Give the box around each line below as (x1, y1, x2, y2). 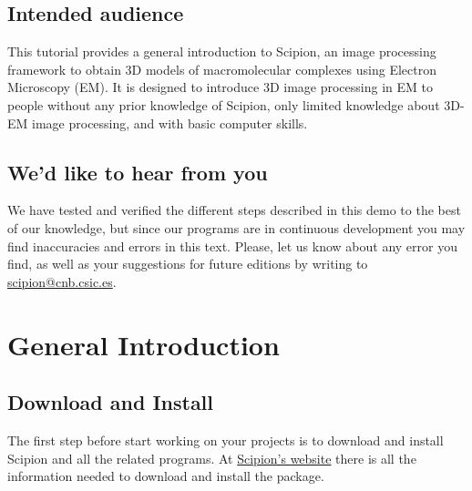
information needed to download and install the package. (7, 466, 324, 486)
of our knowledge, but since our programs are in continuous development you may (7, 218, 466, 237)
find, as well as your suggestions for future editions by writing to (7, 254, 368, 273)
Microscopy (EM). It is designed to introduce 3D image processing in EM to (7, 77, 433, 97)
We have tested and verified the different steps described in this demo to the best (7, 200, 461, 220)
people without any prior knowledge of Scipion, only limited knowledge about (7, 95, 440, 114)
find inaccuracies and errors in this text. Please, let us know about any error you (7, 236, 457, 255)
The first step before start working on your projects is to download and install (7, 430, 444, 449)
